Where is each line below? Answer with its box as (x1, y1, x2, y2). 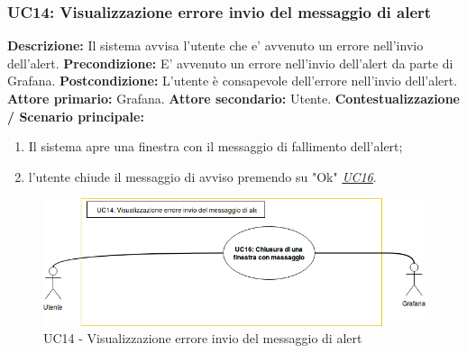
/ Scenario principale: (7, 106, 144, 125)
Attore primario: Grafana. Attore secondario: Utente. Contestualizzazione (7, 89, 460, 107)
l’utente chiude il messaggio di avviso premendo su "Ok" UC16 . (28, 167, 377, 186)
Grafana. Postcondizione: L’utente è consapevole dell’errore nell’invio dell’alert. (7, 71, 458, 90)
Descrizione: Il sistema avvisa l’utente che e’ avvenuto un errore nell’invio (7, 36, 424, 55)
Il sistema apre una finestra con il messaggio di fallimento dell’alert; (28, 137, 403, 156)
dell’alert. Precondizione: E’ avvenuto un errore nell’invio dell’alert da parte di (7, 53, 453, 72)
